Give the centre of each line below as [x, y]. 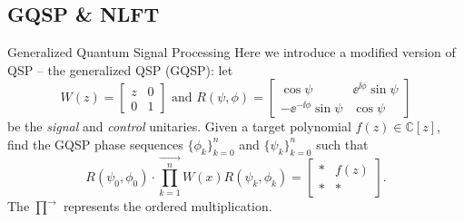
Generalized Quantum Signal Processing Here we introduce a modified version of [232, 52]
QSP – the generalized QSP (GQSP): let [120, 69]
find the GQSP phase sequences [95, 144]
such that [342, 144]
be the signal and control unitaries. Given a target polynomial [179, 126]
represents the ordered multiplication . [168, 206]
